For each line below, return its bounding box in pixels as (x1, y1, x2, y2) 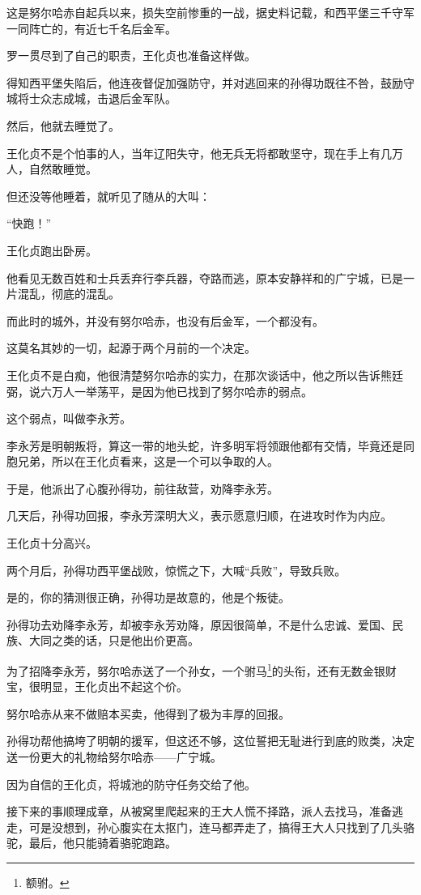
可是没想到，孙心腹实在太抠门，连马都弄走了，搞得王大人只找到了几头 (28, 818, 403, 835)
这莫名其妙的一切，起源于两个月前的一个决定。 (6, 339, 256, 356)
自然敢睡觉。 (28, 160, 97, 177)
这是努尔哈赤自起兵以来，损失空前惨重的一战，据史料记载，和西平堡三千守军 (6, 4, 415, 20)
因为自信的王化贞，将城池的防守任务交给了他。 (6, 775, 256, 792)
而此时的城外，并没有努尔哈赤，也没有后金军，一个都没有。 (6, 312, 324, 329)
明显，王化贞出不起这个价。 (40, 678, 188, 695)
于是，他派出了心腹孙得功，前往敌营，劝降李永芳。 (6, 479, 279, 497)
